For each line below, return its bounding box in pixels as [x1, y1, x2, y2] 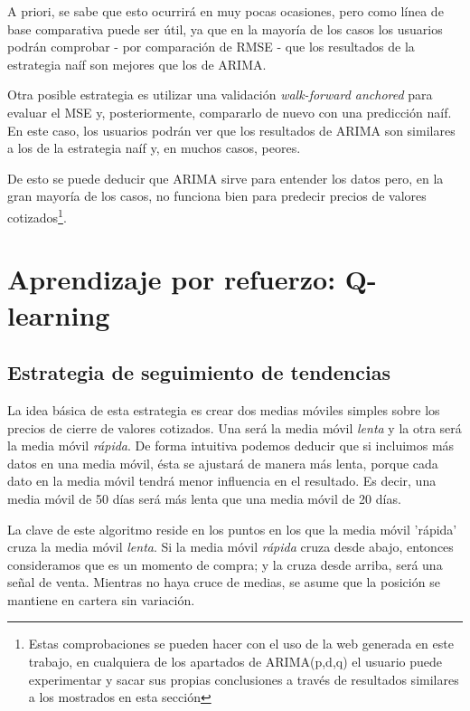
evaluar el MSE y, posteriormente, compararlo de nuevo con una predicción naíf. [7, 102, 452, 121]
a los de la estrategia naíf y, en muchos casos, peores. [7, 138, 301, 157]
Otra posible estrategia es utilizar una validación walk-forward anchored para [7, 85, 433, 104]
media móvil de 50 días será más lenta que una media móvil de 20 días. [7, 488, 401, 507]
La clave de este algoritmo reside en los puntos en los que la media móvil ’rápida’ [7, 519, 457, 538]
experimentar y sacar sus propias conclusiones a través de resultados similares [28, 669, 459, 688]
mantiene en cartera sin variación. [7, 590, 195, 609]
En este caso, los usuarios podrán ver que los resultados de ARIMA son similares [7, 120, 456, 139]
